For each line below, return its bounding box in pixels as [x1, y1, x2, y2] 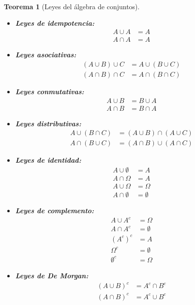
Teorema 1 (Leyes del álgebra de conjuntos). [4, 1, 140, 11]
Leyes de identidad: [15, 155, 81, 165]
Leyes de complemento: [15, 205, 94, 215]
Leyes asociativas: [15, 50, 76, 60]
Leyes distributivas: [15, 118, 81, 128]
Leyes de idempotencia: [15, 17, 94, 28]
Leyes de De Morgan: [15, 271, 89, 281]
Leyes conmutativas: [15, 86, 84, 96]
